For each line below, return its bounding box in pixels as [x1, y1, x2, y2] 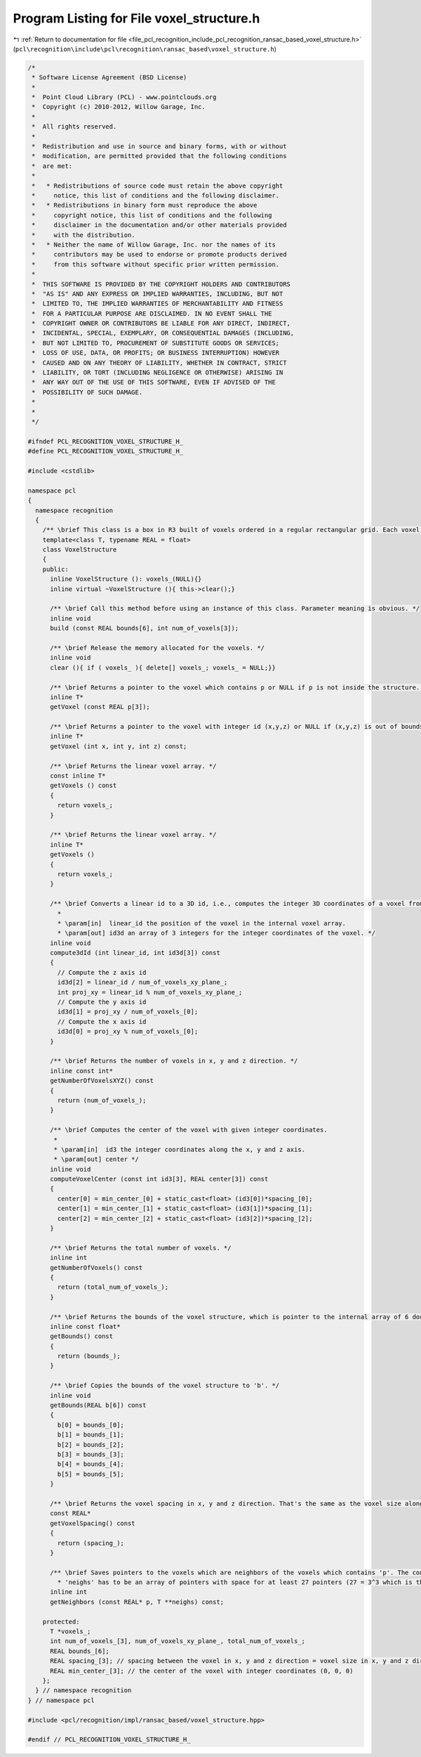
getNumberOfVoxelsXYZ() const [50, 1077, 154, 1085]
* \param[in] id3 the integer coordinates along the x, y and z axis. [53, 1146, 305, 1153]
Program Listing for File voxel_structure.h [13, 11, 260, 26]
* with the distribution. [32, 231, 136, 239]
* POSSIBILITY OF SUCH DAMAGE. [32, 388, 143, 396]
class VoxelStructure [42, 545, 117, 554]
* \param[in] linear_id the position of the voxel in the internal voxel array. [57, 919, 347, 927]
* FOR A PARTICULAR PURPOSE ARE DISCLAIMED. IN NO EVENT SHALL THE [32, 309, 272, 318]
